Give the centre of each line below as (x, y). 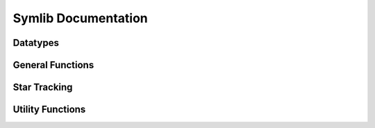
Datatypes (36, 43)
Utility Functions (49, 110)
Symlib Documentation (81, 18)
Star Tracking (43, 87)
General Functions (53, 65)
